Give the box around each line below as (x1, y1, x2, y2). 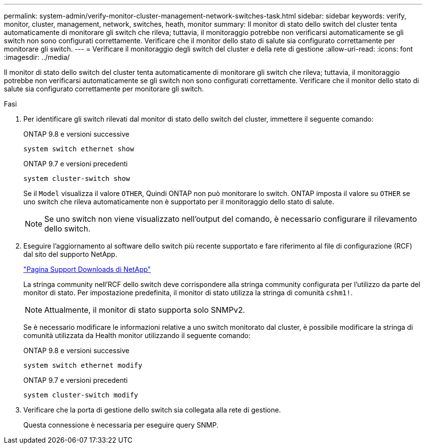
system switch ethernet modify (23, 361, 142, 369)
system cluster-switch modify (23, 391, 139, 399)
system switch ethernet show (23, 145, 134, 153)
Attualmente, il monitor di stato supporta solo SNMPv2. (44, 305, 245, 315)
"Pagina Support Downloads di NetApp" (23, 265, 151, 273)
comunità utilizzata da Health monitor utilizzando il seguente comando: (23, 331, 250, 340)
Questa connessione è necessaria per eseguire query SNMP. (23, 421, 218, 429)
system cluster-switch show (23, 175, 130, 182)
